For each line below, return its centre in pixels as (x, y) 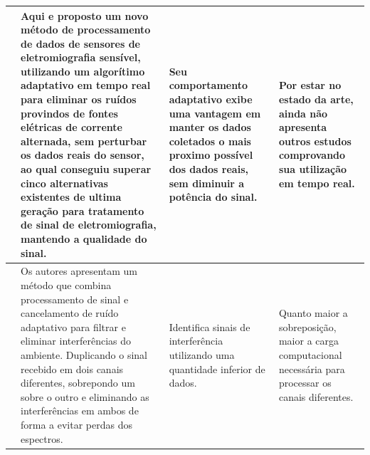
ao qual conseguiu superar (86, 169)
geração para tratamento (83, 210)
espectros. (42, 438)
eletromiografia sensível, (81, 57)
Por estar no (310, 85)
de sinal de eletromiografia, (89, 225)
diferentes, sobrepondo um (78, 383)
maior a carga (309, 341)
